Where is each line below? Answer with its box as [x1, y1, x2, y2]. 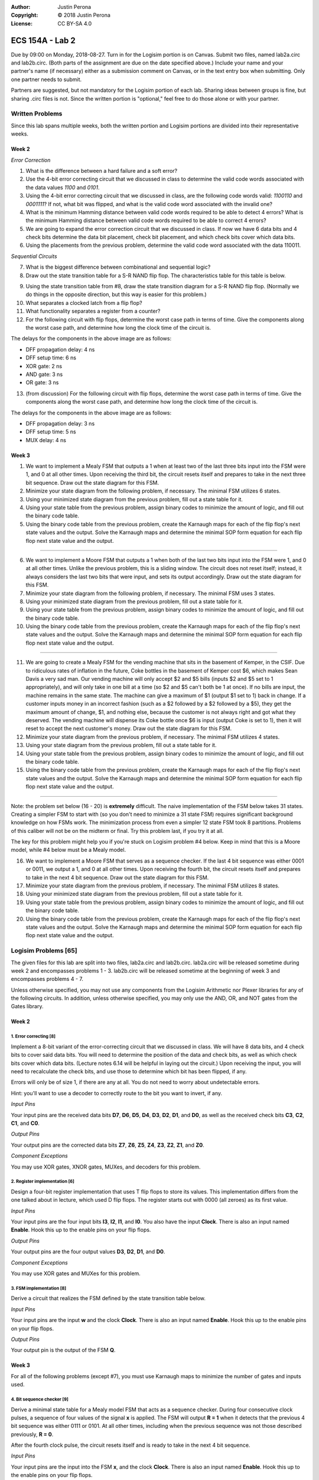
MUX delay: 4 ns [25, 436, 66, 443]
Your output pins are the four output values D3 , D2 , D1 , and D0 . [11, 1248, 165, 1255]
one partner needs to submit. [11, 76, 82, 83]
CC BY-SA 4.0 [57, 20, 92, 27]
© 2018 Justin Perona [57, 12, 110, 19]
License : [11, 20, 32, 27]
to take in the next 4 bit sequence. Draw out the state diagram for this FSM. [25, 874, 209, 881]
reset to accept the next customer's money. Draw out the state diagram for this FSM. [25, 725, 232, 732]
